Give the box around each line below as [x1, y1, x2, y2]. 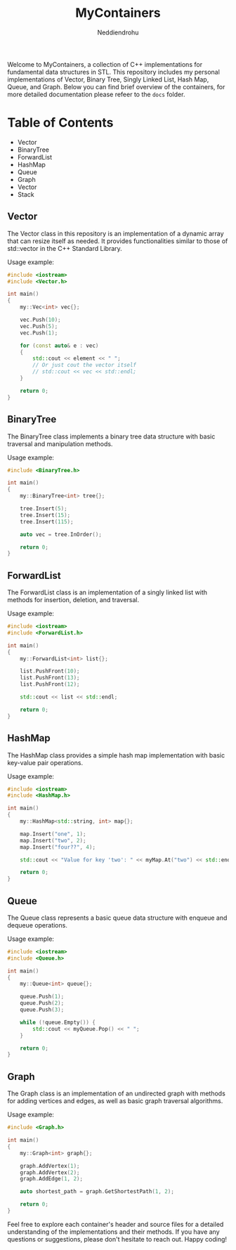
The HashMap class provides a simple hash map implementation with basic [7, 750, 225, 760]
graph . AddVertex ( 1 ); [20, 1162, 80, 1169]
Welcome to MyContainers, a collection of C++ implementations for [7, 60, 202, 68]
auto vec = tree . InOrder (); [20, 530, 102, 538]
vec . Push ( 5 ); [20, 323, 58, 330]
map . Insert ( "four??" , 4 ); [20, 843, 96, 851]
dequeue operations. [7, 920, 68, 929]
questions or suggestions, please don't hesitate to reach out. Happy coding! [7, 1235, 227, 1243]
